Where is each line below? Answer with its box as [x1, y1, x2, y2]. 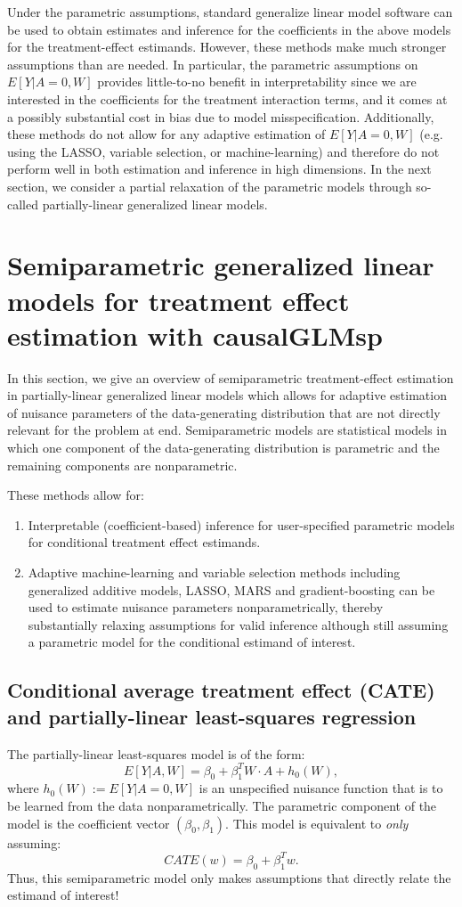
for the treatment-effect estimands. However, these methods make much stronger [7, 37, 447, 56]
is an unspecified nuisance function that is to [199, 779, 443, 797]
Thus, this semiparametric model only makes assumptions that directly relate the [7, 868, 451, 887]
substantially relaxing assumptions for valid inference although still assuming [28, 615, 449, 633]
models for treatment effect [7, 282, 350, 318]
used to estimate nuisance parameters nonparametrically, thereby [28, 598, 384, 617]
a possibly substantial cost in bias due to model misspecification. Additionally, [7, 107, 434, 126]
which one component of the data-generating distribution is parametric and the [7, 438, 440, 456]
